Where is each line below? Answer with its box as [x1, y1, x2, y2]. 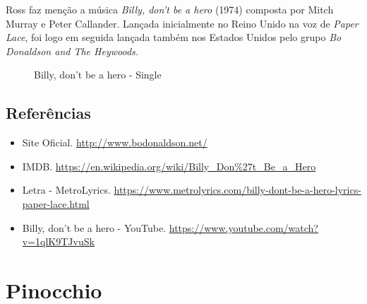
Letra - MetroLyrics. [22, 182, 111, 197]
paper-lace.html [22, 196, 90, 211]
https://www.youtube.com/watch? [169, 220, 318, 235]
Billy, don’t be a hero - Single [34, 67, 162, 82]
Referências [6, 102, 91, 124]
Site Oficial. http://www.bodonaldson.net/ [22, 135, 207, 150]
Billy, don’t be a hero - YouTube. [22, 220, 167, 235]
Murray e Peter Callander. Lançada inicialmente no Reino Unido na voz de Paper [6, 16, 359, 30]
